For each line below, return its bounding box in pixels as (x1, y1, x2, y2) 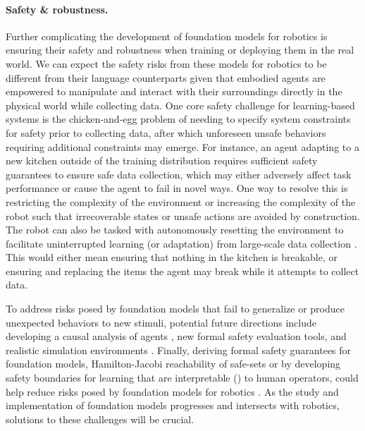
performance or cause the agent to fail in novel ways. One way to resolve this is (6, 181, 348, 195)
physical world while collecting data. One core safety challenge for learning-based (6, 97, 355, 112)
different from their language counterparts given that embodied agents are (6, 70, 326, 85)
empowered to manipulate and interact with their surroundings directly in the (6, 84, 342, 99)
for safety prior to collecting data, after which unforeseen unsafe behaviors (6, 125, 326, 140)
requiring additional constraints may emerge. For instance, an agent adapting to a (6, 139, 359, 154)
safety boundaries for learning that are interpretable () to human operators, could (6, 370, 359, 385)
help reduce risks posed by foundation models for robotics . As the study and (6, 384, 339, 399)
